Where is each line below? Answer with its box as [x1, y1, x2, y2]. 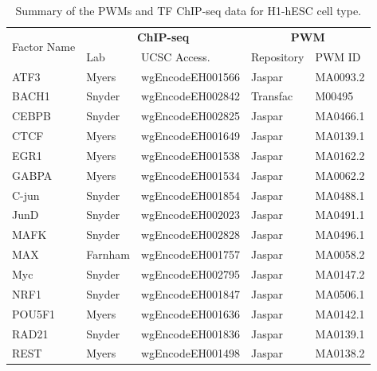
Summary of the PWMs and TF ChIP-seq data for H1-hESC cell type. [15, 2, 362, 18]
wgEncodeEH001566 [140, 68, 240, 84]
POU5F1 [12, 305, 56, 322]
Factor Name [12, 38, 76, 55]
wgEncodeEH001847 [140, 285, 240, 302]
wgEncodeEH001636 [140, 305, 240, 322]
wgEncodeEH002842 [140, 88, 240, 104]
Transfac [250, 88, 293, 104]
